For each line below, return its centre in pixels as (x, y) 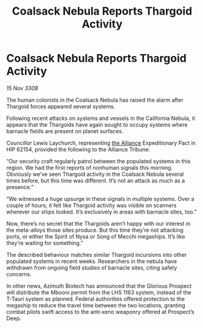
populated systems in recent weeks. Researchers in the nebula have (92, 261)
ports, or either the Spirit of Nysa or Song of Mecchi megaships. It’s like (96, 236)
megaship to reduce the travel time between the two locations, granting (96, 305)
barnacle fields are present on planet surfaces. (65, 131)
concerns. (19, 274)
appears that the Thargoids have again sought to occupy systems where (97, 124)
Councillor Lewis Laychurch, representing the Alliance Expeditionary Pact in (101, 143)
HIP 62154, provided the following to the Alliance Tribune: (78, 149)
